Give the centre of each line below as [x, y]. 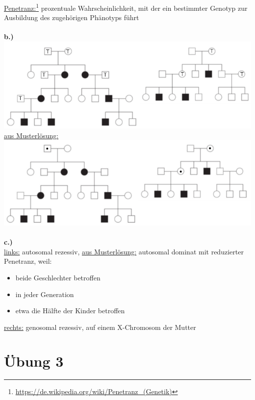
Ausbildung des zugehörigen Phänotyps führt [72, 17]
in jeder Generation [45, 294]
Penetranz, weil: [28, 261]
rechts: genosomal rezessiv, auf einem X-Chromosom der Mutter [100, 327]
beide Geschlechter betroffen [58, 277]
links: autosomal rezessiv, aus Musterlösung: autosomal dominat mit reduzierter [124, 251]
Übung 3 [34, 361]
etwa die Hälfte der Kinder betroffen [70, 311]
